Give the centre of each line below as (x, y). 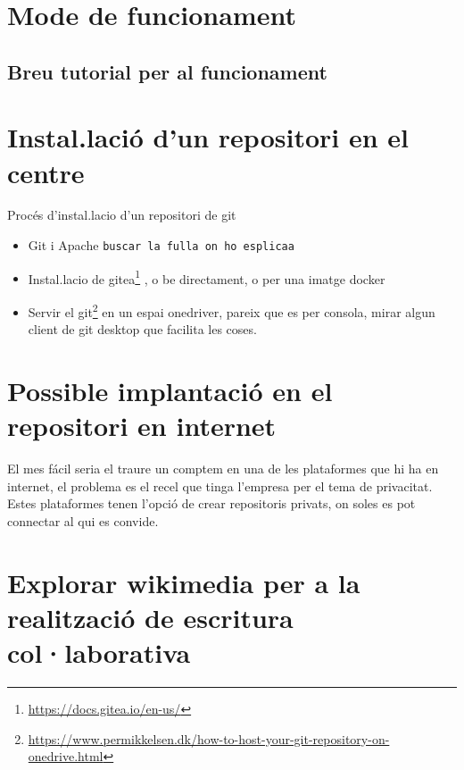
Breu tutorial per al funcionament (167, 71)
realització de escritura (150, 617)
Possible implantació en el (170, 390)
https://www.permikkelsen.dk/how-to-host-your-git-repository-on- (209, 738)
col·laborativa (99, 653)
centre (46, 172)
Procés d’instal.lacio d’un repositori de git (122, 215)
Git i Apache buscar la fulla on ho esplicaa (161, 245)
